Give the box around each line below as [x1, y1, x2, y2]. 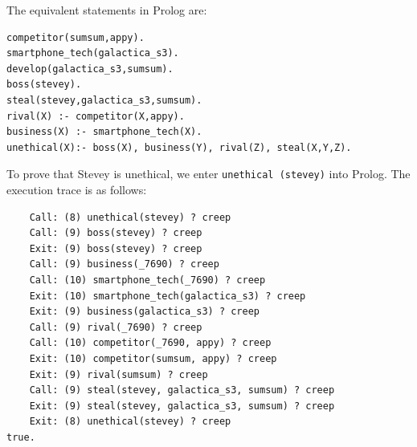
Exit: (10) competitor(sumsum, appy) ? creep [29, 352, 277, 364]
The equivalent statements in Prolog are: [6, 2, 207, 18]
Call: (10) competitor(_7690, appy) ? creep [29, 337, 272, 349]
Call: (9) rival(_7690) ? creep [29, 321, 202, 333]
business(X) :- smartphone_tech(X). [6, 126, 202, 138]
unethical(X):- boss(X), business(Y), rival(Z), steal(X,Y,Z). [6, 141, 352, 153]
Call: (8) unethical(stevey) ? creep [29, 211, 231, 223]
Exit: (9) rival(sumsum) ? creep [29, 368, 208, 380]
